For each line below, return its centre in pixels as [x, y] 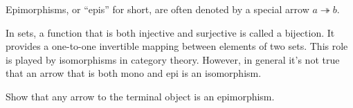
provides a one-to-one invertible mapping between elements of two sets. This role [177, 46]
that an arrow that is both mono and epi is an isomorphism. [134, 73]
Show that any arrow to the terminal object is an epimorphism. [140, 96]
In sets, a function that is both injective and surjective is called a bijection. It [170, 32]
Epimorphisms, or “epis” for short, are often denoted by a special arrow [157, 9]
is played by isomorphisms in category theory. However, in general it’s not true [173, 59]
